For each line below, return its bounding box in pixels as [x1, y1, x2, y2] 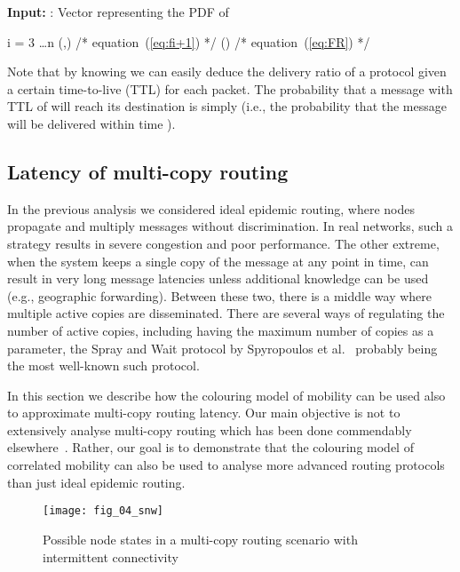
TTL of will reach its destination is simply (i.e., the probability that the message [7, 97, 447, 115]
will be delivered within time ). [7, 114, 176, 132]
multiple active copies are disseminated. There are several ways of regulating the [7, 304, 445, 322]
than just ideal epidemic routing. [7, 473, 186, 491]
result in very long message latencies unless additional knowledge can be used [7, 269, 429, 288]
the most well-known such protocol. [7, 356, 200, 375]
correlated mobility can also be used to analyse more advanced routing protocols [7, 456, 445, 474]
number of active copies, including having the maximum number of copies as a [7, 321, 434, 339]
